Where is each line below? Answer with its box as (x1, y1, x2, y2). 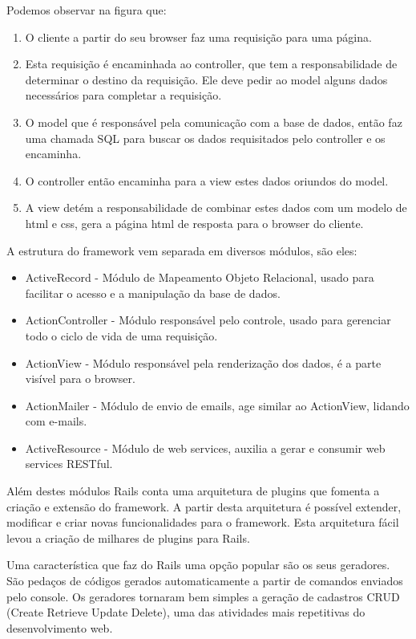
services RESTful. (25, 455, 113, 472)
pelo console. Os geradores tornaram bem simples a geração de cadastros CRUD (6, 588, 400, 604)
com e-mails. (25, 413, 87, 429)
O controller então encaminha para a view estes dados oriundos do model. (25, 172, 389, 189)
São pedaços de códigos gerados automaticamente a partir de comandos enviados (6, 572, 403, 589)
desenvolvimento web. (6, 619, 113, 636)
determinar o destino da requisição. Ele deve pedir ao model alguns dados (25, 71, 388, 88)
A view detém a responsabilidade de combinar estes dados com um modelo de (25, 199, 407, 216)
